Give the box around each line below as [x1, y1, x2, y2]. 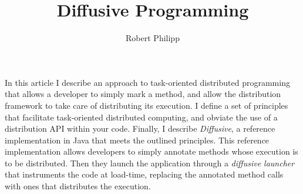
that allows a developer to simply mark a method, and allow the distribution [5, 88, 281, 100]
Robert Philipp [126, 32, 180, 44]
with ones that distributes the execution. [5, 180, 151, 192]
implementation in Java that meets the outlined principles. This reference [5, 133, 270, 146]
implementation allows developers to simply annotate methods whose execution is [5, 145, 298, 158]
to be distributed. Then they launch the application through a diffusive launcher [5, 156, 295, 169]
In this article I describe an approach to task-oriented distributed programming [5, 76, 290, 88]
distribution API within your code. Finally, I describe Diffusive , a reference [5, 122, 275, 135]
